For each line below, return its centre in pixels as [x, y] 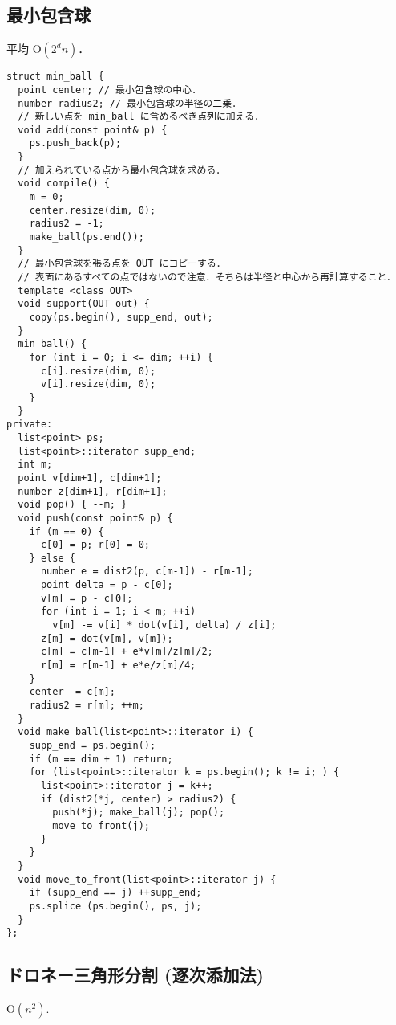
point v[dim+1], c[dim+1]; [90, 478]
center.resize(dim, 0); [93, 210]
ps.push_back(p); [75, 143]
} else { [52, 558]
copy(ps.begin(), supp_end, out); [121, 318]
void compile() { [64, 184]
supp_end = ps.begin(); [93, 746]
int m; [35, 465]
